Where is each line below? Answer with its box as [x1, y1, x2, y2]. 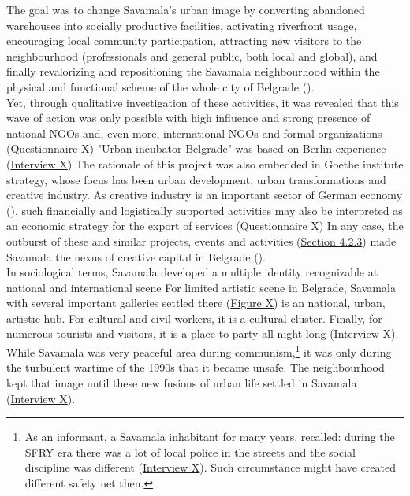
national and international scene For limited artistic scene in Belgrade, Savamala [6, 279, 396, 295]
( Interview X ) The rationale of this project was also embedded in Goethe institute [6, 155, 404, 172]
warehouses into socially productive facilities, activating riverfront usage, [6, 17, 357, 33]
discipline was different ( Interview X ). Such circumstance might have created [24, 459, 396, 476]
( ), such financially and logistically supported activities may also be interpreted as [6, 202, 403, 218]
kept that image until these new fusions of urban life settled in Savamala [6, 374, 357, 391]
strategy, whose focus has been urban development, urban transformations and [6, 171, 386, 187]
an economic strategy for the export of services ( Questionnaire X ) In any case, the [6, 217, 404, 234]
